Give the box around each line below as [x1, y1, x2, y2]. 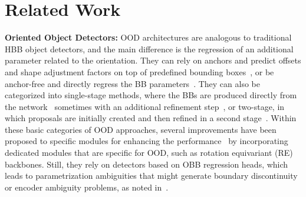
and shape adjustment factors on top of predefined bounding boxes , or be [5, 65, 274, 78]
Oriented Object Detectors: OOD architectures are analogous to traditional [5, 31, 292, 44]
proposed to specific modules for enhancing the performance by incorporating [5, 135, 288, 147]
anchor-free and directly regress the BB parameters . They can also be [5, 77, 260, 89]
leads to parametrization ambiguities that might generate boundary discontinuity [5, 169, 298, 182]
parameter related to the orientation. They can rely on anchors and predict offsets [5, 54, 301, 66]
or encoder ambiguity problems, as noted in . [5, 181, 169, 193]
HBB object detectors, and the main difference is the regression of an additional [5, 42, 294, 55]
